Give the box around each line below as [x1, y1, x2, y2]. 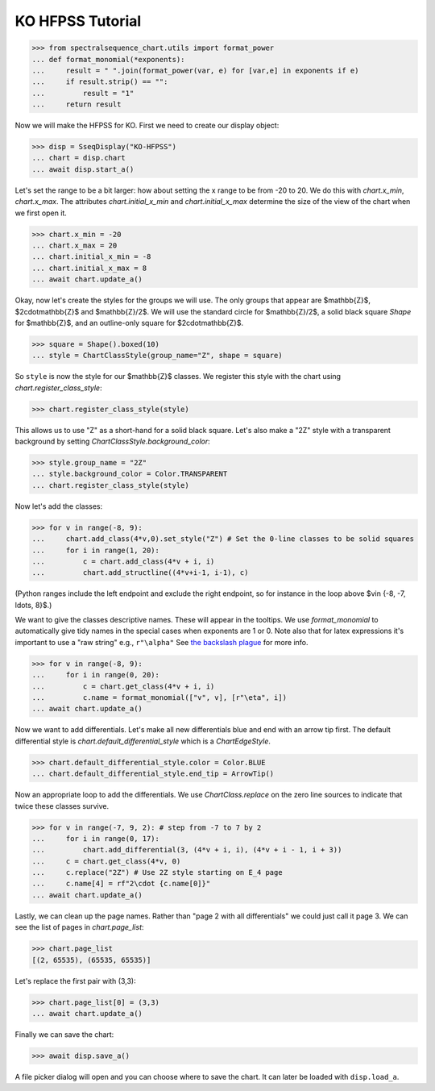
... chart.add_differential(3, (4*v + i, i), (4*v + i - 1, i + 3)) [31, 845, 342, 855]
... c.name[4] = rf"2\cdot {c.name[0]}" [31, 879, 211, 889]
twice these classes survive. [14, 801, 109, 810]
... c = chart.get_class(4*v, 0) [31, 856, 181, 866]
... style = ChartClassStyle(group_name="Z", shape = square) [31, 351, 283, 360]
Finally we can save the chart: [14, 1029, 114, 1039]
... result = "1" [31, 89, 135, 98]
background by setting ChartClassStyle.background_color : [14, 436, 211, 447]
